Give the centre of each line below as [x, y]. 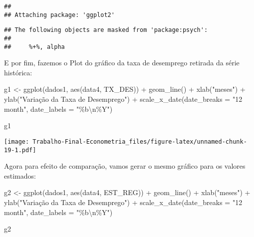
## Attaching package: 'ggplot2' [59, 15]
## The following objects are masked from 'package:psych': [106, 30]
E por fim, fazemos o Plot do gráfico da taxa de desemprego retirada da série [122, 63]
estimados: [20, 175]
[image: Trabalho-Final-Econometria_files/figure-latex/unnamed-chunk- [126, 141]
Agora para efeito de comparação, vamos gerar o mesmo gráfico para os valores [125, 166]
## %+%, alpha [34, 47]
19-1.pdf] [20, 150]
